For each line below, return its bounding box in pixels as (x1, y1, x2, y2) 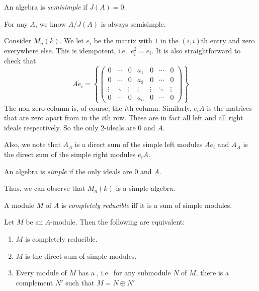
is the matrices (207, 102, 252, 113)
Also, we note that (4, 139, 61, 150)
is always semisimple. (101, 18, 166, 29)
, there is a (196, 267, 229, 278)
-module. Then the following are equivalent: (50, 216, 185, 227)
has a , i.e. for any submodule (78, 267, 171, 278)
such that (65, 277, 95, 287)
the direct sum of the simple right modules (4, 149, 136, 159)
